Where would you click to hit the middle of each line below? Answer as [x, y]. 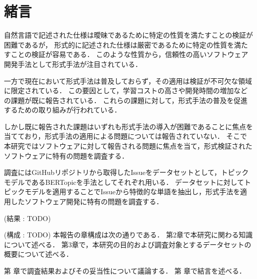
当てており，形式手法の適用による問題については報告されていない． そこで [126, 136]
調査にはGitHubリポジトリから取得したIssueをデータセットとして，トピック [127, 172]
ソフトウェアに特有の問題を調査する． [66, 155]
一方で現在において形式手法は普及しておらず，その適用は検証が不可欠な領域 [128, 81]
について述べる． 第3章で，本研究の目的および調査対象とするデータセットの [128, 244]
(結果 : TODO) [27, 218]
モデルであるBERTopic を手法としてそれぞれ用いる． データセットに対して [124, 182]
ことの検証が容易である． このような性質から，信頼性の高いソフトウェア [129, 54]
